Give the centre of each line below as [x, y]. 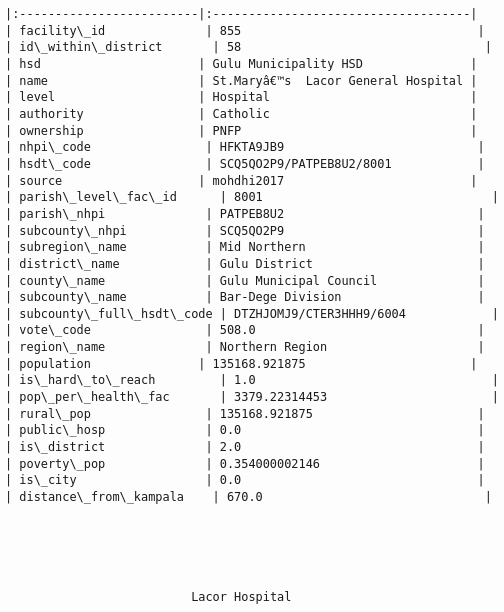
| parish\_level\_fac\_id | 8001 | [252, 197]
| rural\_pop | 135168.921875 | [245, 413]
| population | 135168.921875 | [241, 363]
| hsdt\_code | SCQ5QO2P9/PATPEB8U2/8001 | [245, 163]
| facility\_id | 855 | [245, 30]
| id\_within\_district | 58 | [248, 47]
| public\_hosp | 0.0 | [245, 430]
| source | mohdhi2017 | [241, 180]
